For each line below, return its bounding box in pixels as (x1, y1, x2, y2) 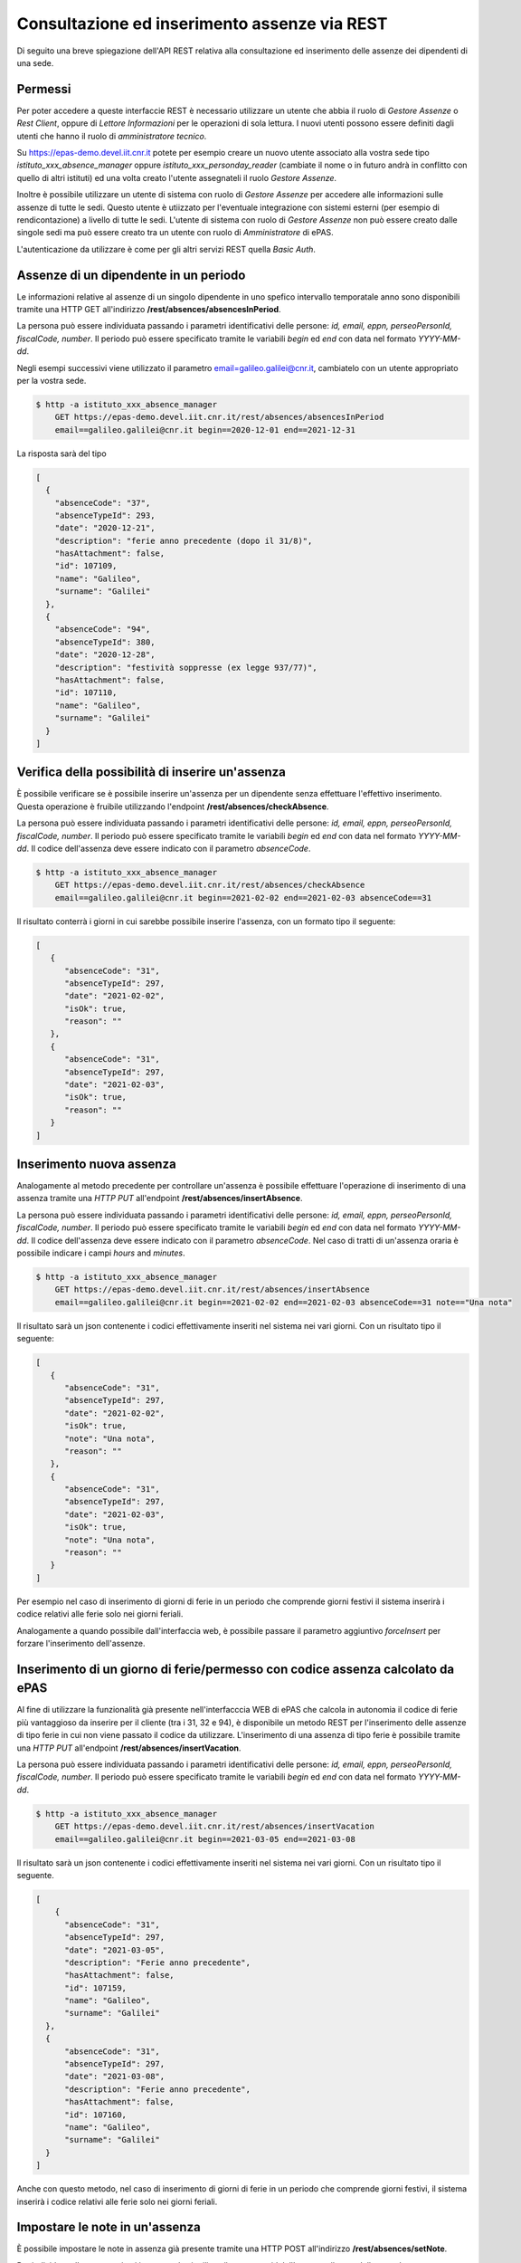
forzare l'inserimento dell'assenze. (16, 1638, 146, 1648)
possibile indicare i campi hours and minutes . (16, 1247, 185, 1258)
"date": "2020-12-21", (54, 523, 156, 533)
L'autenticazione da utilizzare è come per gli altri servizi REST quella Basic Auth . (16, 243, 317, 254)
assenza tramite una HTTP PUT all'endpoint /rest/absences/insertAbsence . (16, 1193, 303, 1204)
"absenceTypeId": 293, (54, 510, 156, 520)
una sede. (16, 57, 54, 68)
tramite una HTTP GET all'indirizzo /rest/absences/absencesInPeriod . (16, 304, 281, 315)
